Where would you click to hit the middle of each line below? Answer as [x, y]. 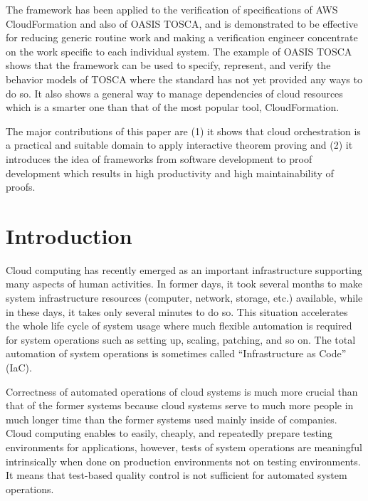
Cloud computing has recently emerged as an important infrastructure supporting [184, 269]
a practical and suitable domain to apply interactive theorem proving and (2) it [179, 145]
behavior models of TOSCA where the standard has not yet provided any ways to [184, 79]
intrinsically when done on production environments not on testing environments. [183, 461]
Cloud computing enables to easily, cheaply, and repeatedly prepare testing [169, 433]
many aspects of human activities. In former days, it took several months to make [184, 284]
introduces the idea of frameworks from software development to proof [159, 158]
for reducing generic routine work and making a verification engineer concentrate [182, 37]
